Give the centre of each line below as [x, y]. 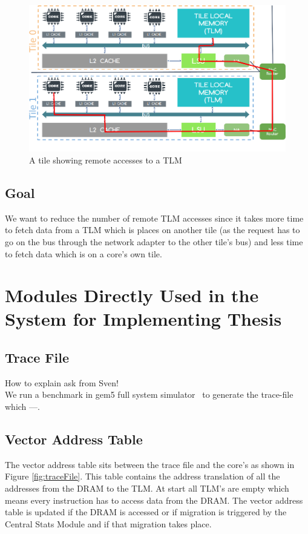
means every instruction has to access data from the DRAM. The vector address [154, 500]
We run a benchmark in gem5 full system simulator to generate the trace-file [149, 394]
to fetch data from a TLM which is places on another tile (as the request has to [152, 230]
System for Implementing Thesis [143, 319]
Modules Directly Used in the [132, 295]
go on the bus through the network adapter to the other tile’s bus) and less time [154, 241]
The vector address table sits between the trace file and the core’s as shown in [150, 464]
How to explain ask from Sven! [62, 382]
